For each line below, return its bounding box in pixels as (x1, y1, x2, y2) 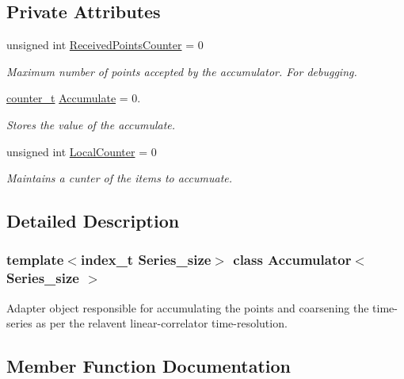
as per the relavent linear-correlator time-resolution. (36, 315, 288, 331)
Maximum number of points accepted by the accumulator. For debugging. (6, 63, 357, 79)
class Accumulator (233, 250, 352, 270)
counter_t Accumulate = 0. (6, 90, 141, 106)
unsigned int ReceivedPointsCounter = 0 (6, 36, 204, 53)
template (6, 250, 64, 270)
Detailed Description (6, 209, 180, 233)
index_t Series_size (80, 250, 212, 270)
